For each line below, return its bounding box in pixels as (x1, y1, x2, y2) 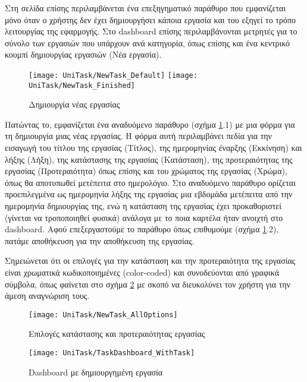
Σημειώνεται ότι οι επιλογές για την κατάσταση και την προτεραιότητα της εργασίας (5, 254, 296, 267)
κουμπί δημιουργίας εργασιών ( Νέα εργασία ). (5, 48, 162, 61)
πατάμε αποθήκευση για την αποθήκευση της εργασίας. (5, 234, 195, 247)
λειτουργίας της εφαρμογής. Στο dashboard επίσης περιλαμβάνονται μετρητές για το (5, 25, 297, 37)
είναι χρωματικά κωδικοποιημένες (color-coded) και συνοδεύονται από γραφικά (5, 266, 280, 278)
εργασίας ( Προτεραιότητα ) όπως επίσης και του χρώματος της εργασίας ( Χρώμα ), (5, 165, 287, 177)
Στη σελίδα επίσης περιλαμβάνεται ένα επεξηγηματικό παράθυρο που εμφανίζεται (5, 2, 286, 14)
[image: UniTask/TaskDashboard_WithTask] (29, 349, 195, 358)
